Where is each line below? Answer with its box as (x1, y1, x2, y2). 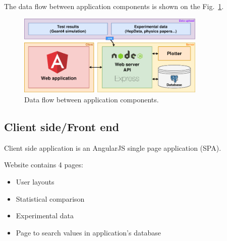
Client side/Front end (4, 119, 120, 135)
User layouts (16, 176, 54, 187)
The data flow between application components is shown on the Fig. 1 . (4, 1, 224, 11)
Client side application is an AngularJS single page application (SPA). (4, 142, 221, 153)
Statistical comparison (16, 193, 85, 204)
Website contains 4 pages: (4, 159, 83, 170)
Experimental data (16, 210, 74, 221)
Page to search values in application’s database (16, 227, 161, 237)
